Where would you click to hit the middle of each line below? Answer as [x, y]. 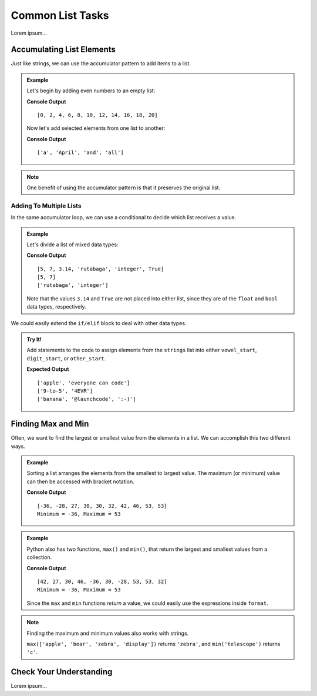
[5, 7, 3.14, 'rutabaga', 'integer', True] [101, 269]
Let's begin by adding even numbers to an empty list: [91, 91]
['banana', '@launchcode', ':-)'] [87, 399]
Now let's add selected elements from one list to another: [96, 128]
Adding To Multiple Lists [46, 206]
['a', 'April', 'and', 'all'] [81, 153]
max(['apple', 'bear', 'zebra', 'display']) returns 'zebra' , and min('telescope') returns [154, 644]
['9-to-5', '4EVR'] [65, 391]
